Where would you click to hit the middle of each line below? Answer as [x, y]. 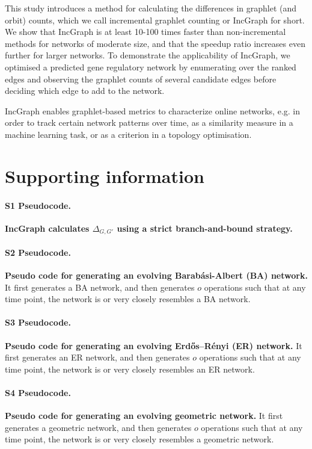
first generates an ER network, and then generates [97, 357]
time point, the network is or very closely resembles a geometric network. [139, 439]
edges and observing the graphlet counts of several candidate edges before [141, 79]
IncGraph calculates [47, 228]
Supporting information [105, 175]
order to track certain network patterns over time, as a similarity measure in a [149, 122]
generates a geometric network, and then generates [98, 427]
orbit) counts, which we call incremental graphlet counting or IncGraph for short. [155, 20]
